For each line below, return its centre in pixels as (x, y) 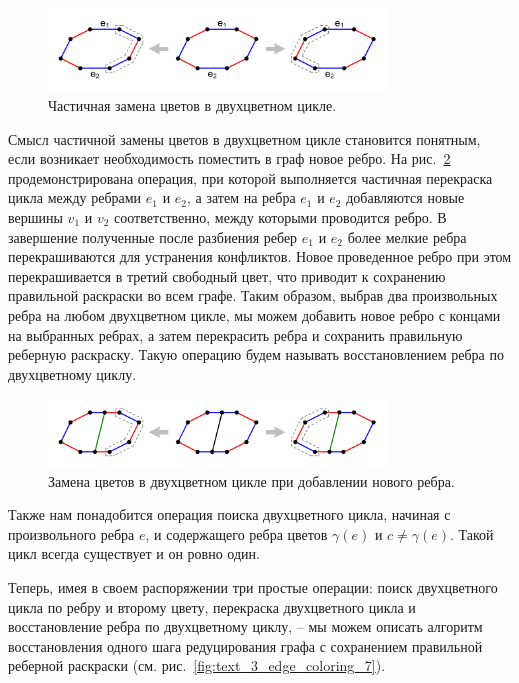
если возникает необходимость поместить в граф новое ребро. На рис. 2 (229, 158)
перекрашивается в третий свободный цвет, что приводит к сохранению (227, 275)
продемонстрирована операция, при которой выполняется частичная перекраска (250, 177)
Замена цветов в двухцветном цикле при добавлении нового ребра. (251, 480)
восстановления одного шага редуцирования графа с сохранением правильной (245, 645)
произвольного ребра (71, 533)
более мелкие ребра (407, 236)
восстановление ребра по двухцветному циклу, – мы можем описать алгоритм (245, 626)
